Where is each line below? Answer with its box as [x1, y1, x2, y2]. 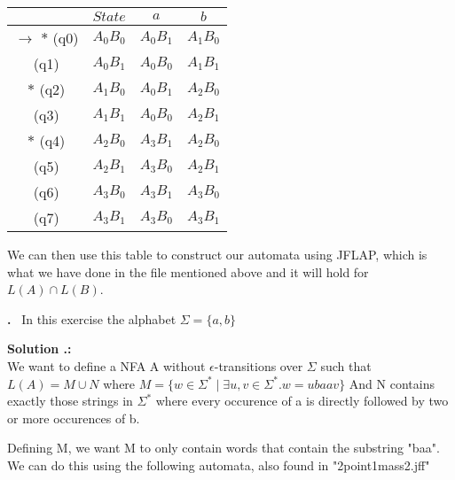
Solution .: [7, 339, 72, 358]
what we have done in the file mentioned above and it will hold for [7, 262, 369, 281]
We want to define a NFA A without [7, 356, 206, 375]
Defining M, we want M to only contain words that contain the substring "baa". [7, 438, 440, 457]
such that [320, 356, 372, 375]
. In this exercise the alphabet [7, 309, 177, 328]
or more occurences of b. [7, 408, 140, 427]
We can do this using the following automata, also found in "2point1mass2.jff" [7, 455, 430, 474]
